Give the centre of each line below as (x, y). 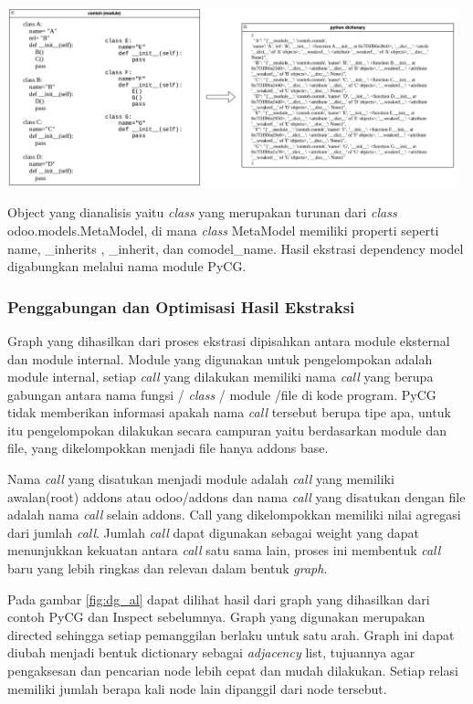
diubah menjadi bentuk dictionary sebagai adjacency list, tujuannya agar (211, 652)
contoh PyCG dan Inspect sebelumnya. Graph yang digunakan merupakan (216, 617)
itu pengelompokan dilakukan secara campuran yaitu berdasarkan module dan (227, 430)
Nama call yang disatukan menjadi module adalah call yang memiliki (201, 479)
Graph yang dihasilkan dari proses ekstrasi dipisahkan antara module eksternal (229, 340)
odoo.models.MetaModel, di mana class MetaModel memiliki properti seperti (223, 230)
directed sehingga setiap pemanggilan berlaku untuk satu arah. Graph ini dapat (231, 634)
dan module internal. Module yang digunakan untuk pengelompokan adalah (220, 358)
